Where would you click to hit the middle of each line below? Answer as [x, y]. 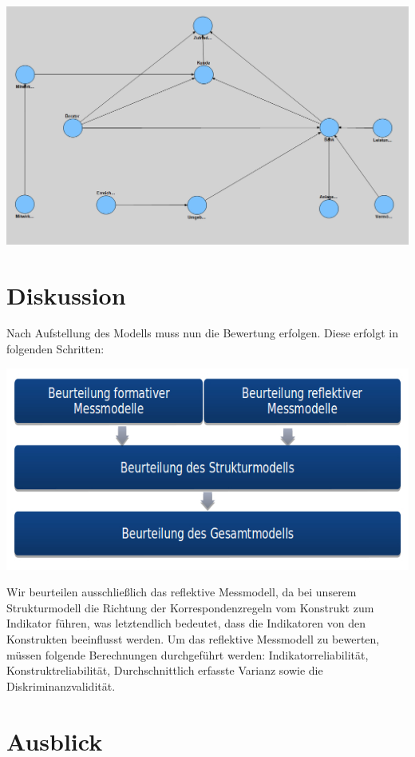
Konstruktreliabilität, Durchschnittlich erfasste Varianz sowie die [165, 670]
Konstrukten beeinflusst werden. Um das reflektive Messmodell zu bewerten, [193, 639]
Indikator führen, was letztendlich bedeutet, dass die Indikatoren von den [186, 623]
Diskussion [66, 295]
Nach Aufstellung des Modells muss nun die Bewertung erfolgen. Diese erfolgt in [202, 333]
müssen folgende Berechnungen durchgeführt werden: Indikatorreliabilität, [188, 654]
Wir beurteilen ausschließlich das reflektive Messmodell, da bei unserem [182, 592]
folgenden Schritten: [55, 349]
